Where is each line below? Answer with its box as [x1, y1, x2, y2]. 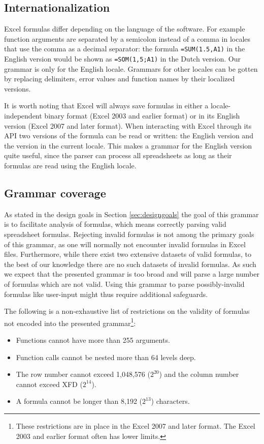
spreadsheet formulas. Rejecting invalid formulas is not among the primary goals [4, 229, 254, 240]
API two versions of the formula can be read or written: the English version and [4, 130, 253, 141]
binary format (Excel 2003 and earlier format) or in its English [44, 110, 240, 121]
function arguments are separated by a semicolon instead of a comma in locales [4, 33, 251, 44]
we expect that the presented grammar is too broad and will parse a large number [4, 269, 259, 279]
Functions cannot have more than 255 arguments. [16, 335, 170, 345]
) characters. [151, 396, 190, 406]
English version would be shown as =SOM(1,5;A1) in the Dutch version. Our [4, 53, 241, 64]
